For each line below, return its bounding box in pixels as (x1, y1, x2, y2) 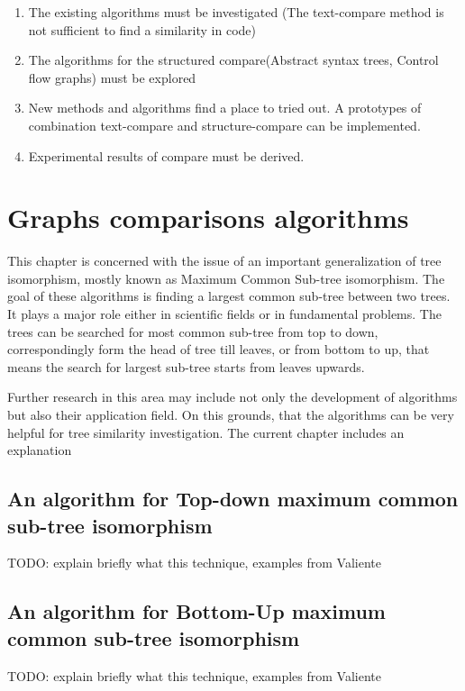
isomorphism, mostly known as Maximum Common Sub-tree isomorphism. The (7, 268, 445, 287)
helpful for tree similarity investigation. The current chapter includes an (7, 423, 405, 441)
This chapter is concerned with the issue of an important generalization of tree (7, 251, 442, 270)
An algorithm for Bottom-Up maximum (7, 597, 386, 625)
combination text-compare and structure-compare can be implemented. (28, 115, 421, 134)
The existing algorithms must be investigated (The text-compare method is (28, 3, 444, 21)
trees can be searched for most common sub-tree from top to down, (7, 322, 378, 341)
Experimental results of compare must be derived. (28, 146, 305, 165)
